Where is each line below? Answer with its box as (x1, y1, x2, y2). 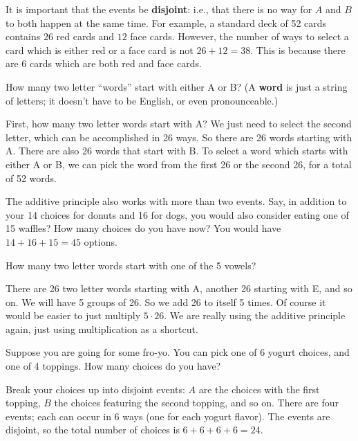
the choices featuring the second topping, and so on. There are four (54, 395, 339, 410)
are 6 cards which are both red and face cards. (6, 56, 202, 71)
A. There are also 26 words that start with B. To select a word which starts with (6, 143, 348, 158)
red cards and (56, 29, 114, 44)
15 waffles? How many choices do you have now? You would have (6, 221, 281, 235)
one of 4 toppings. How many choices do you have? (6, 359, 221, 373)
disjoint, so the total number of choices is (6, 422, 180, 437)
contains (6, 29, 41, 44)
